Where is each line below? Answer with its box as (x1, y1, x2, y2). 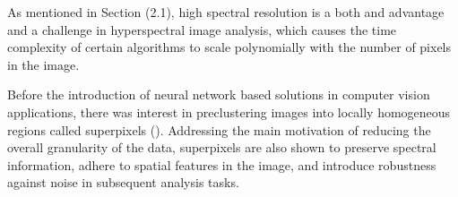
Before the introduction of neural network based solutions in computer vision (7, 85, 430, 104)
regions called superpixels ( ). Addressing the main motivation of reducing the (7, 120, 431, 139)
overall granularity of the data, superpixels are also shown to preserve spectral (7, 138, 436, 157)
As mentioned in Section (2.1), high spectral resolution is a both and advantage (7, 3, 445, 21)
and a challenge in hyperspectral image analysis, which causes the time (7, 20, 397, 39)
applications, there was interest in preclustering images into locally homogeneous (7, 102, 451, 121)
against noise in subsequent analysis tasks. (7, 173, 239, 192)
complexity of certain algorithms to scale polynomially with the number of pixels (7, 38, 452, 56)
